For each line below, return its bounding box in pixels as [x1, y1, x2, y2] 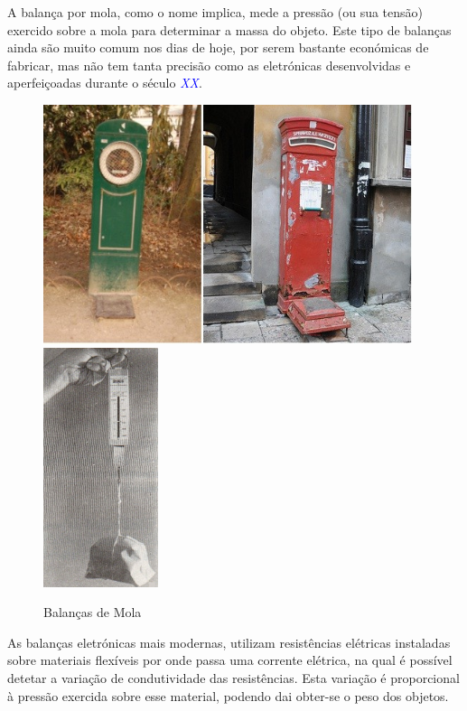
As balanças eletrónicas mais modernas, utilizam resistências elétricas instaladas [7, 632, 451, 651]
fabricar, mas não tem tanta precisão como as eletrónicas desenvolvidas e [7, 55, 411, 74]
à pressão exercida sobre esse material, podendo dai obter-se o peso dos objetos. [7, 686, 449, 705]
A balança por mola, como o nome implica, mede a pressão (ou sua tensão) [7, 3, 423, 21]
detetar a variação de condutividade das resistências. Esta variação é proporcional [7, 669, 460, 688]
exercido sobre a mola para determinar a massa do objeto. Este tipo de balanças [7, 20, 452, 39]
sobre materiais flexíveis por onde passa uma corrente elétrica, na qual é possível [7, 650, 453, 669]
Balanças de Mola [43, 603, 142, 622]
